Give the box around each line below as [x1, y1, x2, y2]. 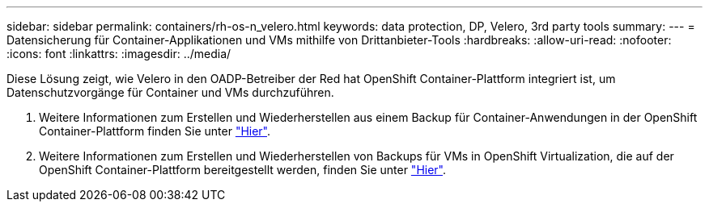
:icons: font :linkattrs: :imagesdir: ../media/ [6, 47, 231, 60]
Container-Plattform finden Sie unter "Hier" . [39, 124, 271, 138]
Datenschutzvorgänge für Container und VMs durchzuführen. [6, 85, 334, 99]
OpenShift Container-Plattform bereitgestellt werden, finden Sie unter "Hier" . [39, 163, 447, 177]
